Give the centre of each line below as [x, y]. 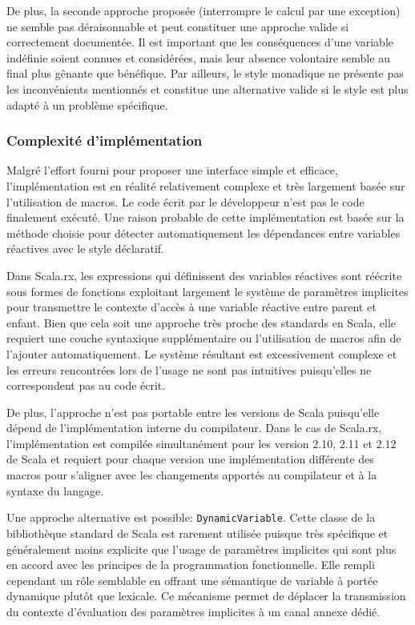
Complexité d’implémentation [105, 140]
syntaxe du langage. [55, 490]
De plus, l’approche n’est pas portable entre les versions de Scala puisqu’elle [193, 412]
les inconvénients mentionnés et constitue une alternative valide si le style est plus [207, 88]
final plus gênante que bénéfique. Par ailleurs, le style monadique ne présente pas [205, 73]
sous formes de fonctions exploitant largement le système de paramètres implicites [207, 291]
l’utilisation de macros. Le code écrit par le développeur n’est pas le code [185, 201]
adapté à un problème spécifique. [87, 104]
